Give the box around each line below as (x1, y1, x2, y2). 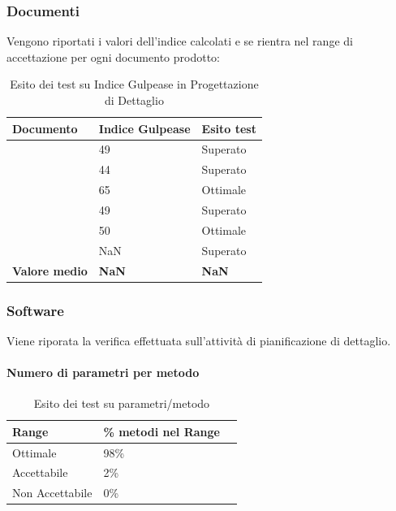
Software (6, 300, 64, 320)
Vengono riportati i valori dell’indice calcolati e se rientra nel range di (6, 32, 353, 50)
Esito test (201, 119, 256, 136)
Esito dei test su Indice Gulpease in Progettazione (10, 76, 259, 93)
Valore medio (12, 262, 88, 279)
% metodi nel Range (103, 422, 220, 440)
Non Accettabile (12, 484, 93, 501)
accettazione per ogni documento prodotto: (6, 48, 220, 65)
